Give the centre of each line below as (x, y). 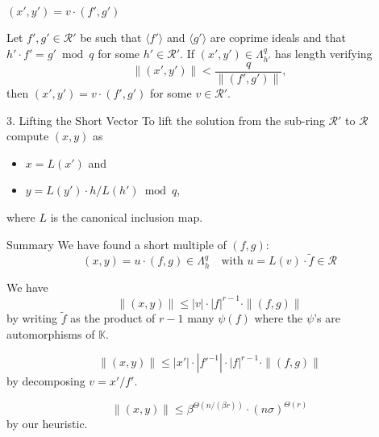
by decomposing (46, 381)
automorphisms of (51, 333)
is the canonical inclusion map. (127, 217)
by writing (32, 318)
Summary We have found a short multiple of (117, 244)
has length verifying (323, 53)
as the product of (113, 318)
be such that (111, 37)
